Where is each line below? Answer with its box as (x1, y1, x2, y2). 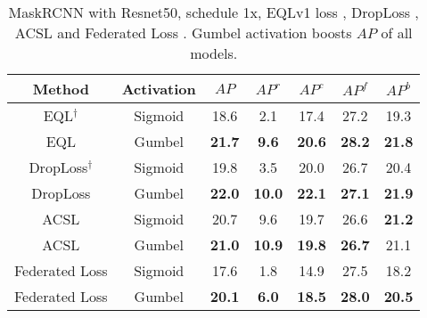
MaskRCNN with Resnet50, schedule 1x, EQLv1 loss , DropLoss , (8, 2, 419, 22)
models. (190, 43, 238, 63)
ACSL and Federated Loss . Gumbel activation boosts (14, 22, 352, 43)
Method (32, 78, 89, 99)
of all (381, 22, 413, 43)
